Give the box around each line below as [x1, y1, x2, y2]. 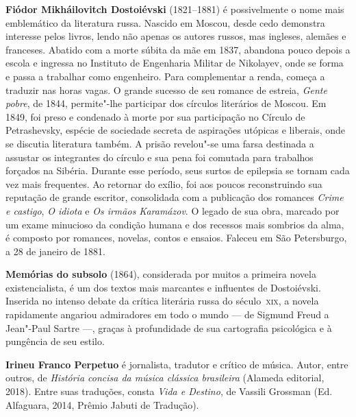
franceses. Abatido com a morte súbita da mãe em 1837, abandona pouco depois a [5, 42, 351, 56]
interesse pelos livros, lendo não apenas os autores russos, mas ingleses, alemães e [5, 29, 346, 43]
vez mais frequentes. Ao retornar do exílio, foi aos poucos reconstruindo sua [5, 176, 322, 191]
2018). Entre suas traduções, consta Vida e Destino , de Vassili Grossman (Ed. [5, 384, 333, 398]
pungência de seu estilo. [5, 334, 105, 348]
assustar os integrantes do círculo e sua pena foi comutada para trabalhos [5, 150, 314, 164]
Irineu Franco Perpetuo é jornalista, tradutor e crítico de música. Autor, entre [5, 357, 348, 371]
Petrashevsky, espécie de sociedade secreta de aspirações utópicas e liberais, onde [5, 123, 346, 137]
